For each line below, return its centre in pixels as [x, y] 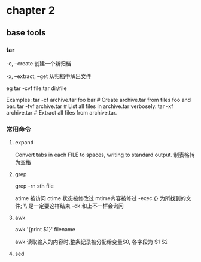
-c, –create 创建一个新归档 [39, 63]
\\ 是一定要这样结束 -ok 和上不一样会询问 [73, 206]
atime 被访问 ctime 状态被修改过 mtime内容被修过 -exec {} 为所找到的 [100, 198]
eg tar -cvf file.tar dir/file [36, 88]
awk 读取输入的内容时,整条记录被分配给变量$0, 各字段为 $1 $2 [92, 242]
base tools [26, 33]
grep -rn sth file [34, 186]
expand [24, 143]
